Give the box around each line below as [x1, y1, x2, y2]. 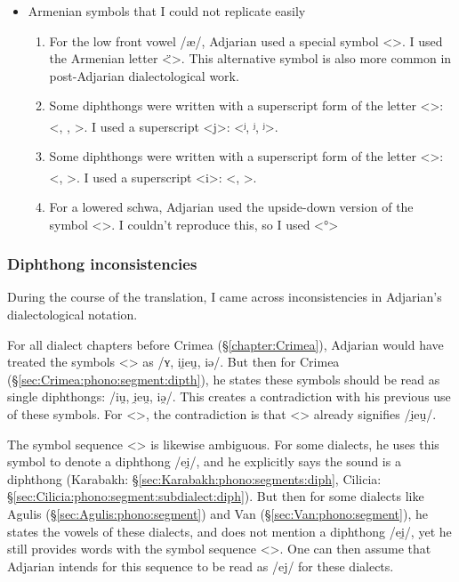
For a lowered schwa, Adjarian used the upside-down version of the [49, 198, 414, 216]
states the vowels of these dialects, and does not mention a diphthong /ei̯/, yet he [7, 521, 452, 540]
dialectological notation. [7, 305, 138, 324]
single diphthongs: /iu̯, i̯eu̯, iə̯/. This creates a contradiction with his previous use [7, 387, 451, 406]
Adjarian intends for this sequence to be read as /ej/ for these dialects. [7, 556, 394, 575]
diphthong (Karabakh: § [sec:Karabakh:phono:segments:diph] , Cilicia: [7, 469, 382, 488]
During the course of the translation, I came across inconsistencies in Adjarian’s [7, 287, 442, 306]
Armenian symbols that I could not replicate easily [28, 2, 306, 20]
